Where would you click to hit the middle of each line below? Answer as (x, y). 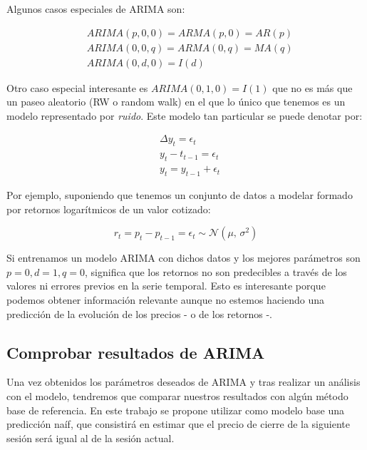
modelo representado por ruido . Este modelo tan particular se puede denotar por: (185, 115)
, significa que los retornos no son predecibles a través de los (216, 271)
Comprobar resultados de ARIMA (136, 352)
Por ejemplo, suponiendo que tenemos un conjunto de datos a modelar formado (180, 194)
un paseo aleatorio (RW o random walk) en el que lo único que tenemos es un (176, 102)
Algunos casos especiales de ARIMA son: (96, 9)
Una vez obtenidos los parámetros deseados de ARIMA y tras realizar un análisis (183, 382)
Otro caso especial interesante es (77, 87)
